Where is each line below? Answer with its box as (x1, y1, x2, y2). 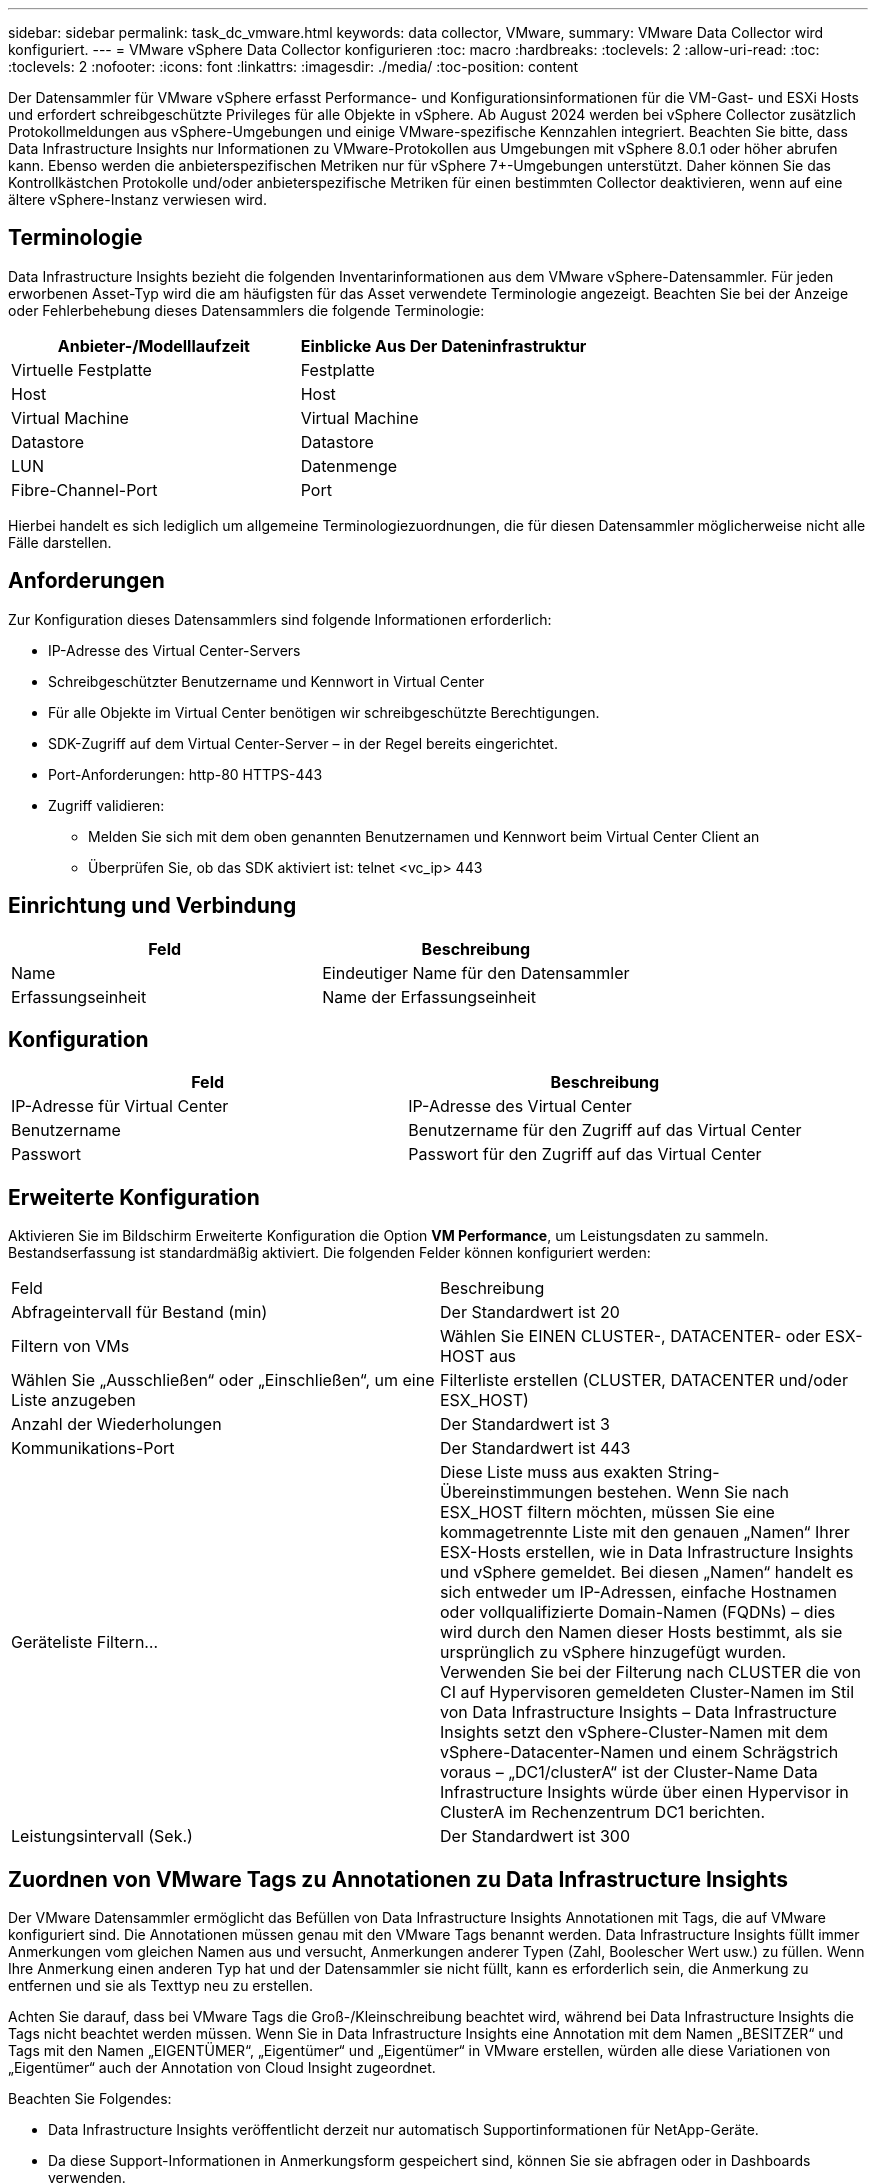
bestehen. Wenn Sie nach (597, 1482, 790, 1503)
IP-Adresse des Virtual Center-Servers (48, 641, 301, 659)
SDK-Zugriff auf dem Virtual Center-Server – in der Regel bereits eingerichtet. (48, 734, 558, 752)
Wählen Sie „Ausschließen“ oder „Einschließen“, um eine (11, 1370, 435, 1391)
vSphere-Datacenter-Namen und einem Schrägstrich (440, 1742, 839, 1763)
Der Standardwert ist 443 (440, 1438, 631, 1459)
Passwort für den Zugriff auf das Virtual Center (408, 1144, 762, 1165)
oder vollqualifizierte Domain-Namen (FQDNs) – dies (440, 1602, 836, 1623)
